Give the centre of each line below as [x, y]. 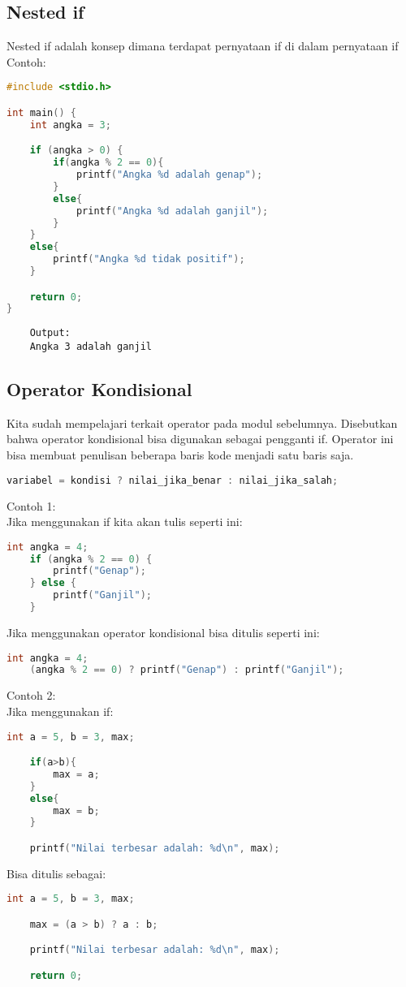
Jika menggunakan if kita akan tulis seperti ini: [125, 522]
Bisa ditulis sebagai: [56, 873]
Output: [50, 333]
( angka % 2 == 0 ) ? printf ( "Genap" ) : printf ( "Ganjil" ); [187, 670]
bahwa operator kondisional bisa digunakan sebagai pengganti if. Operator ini [200, 439]
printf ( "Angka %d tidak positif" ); [149, 259]
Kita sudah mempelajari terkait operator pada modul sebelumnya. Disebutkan [202, 422]
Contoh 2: [31, 695]
